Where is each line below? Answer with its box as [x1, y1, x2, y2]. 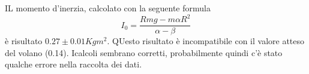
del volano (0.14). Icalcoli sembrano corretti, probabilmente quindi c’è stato [5, 46, 283, 58]
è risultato [5, 35, 43, 47]
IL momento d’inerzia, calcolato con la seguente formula [5, 2, 211, 14]
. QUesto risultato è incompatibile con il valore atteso [107, 35, 305, 47]
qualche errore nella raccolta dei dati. [5, 58, 142, 70]
